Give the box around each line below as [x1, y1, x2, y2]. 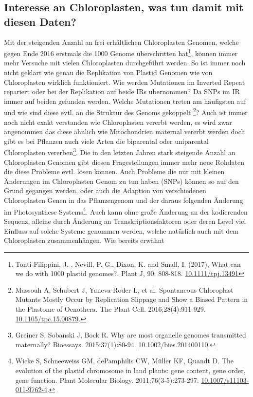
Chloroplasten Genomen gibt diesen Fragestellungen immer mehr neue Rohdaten [4, 157, 244, 167]
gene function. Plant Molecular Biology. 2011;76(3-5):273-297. [15, 375, 199, 385]
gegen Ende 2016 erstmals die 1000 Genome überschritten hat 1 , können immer [4, 47, 238, 58]
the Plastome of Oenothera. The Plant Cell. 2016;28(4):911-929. [15, 304, 206, 314]
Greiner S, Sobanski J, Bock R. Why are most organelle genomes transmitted [15, 330, 246, 340]
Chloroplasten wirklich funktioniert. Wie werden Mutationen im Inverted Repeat [4, 77, 245, 87]
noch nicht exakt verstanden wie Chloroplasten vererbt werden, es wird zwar [4, 117, 232, 127]
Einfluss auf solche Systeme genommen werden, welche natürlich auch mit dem [4, 225, 238, 236]
